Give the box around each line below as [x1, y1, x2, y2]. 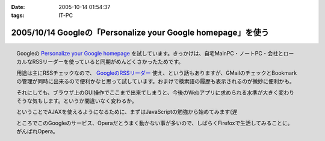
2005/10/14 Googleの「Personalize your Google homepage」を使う [11, 28, 269, 38]
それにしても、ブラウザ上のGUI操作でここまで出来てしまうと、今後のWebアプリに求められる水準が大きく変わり [16, 89, 295, 96]
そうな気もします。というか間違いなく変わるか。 [16, 97, 138, 105]
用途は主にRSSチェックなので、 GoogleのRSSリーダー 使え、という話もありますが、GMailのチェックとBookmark [16, 69, 297, 77]
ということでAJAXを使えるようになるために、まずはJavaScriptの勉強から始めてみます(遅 [16, 108, 238, 116]
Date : [11, 4, 25, 10]
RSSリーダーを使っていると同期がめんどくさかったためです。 [32, 58, 184, 66]
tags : [11, 12, 25, 19]
